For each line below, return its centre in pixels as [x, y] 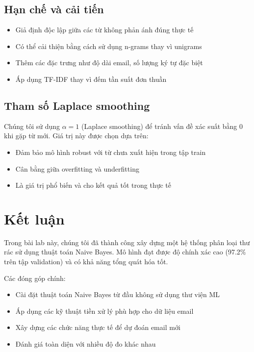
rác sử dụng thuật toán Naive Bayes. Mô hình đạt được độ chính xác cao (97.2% [125, 252]
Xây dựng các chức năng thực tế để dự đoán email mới [98, 327]
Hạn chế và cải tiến [54, 9]
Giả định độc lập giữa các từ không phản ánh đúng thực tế [104, 30]
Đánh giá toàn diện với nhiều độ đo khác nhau [86, 344]
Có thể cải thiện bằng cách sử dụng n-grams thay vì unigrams [109, 46]
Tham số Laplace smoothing [77, 105]
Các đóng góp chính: [35, 278]
